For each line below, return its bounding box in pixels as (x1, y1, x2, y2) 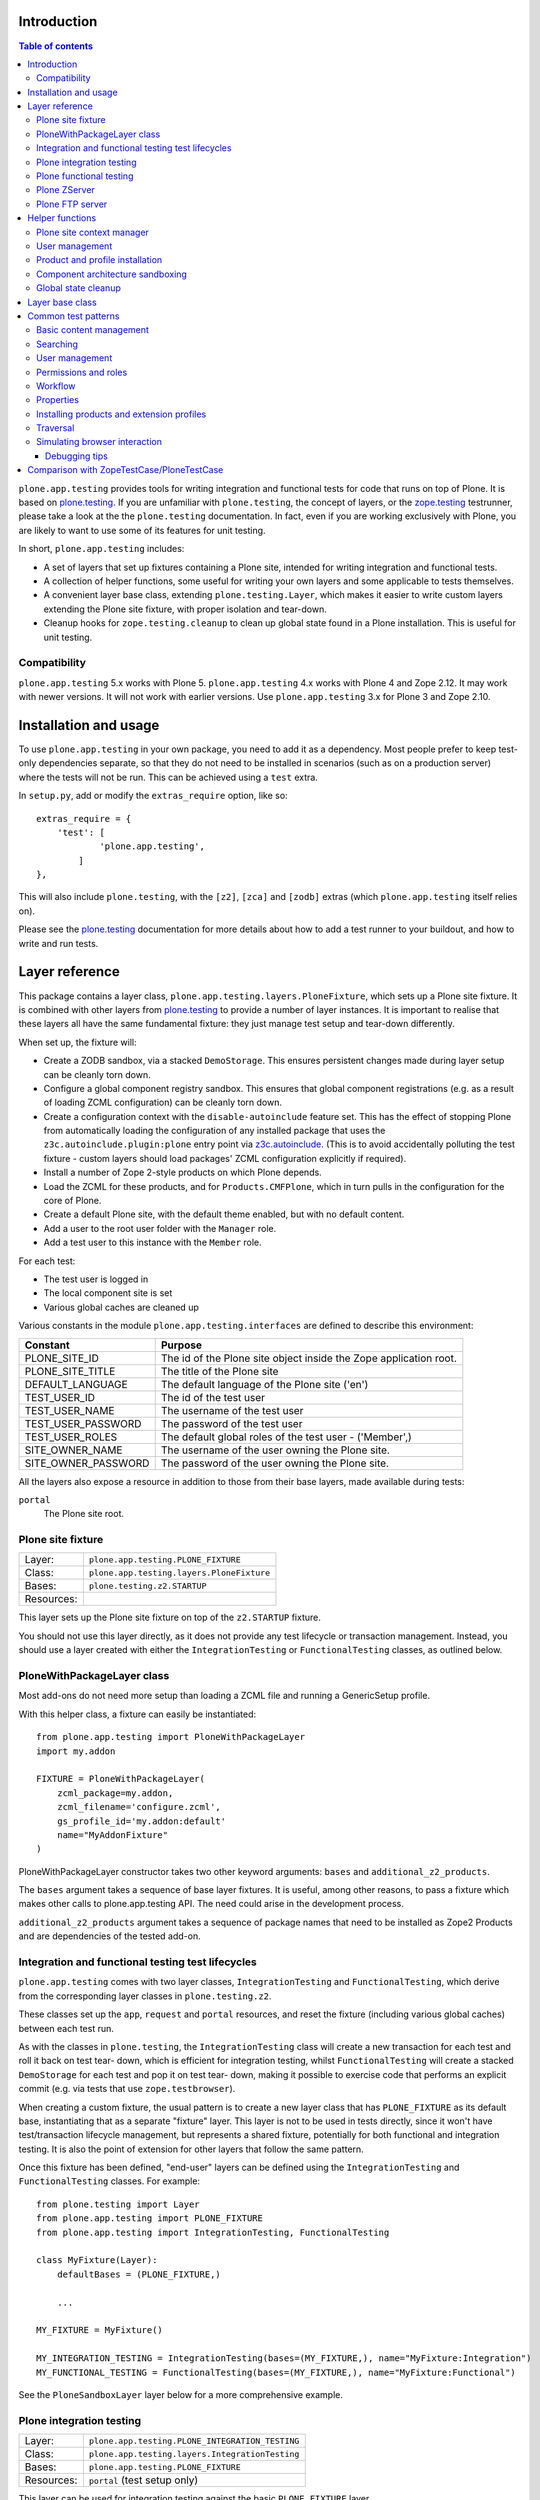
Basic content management (36, 324, 150, 336)
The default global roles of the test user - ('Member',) (160, 1430, 412, 1444)
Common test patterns (27, 310, 120, 322)
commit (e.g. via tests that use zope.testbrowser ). (18, 2083, 236, 2095)
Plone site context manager (36, 226, 150, 238)
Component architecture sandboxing (36, 268, 187, 280)
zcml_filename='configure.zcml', (56, 1801, 222, 1813)
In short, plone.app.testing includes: (18, 543, 185, 555)
